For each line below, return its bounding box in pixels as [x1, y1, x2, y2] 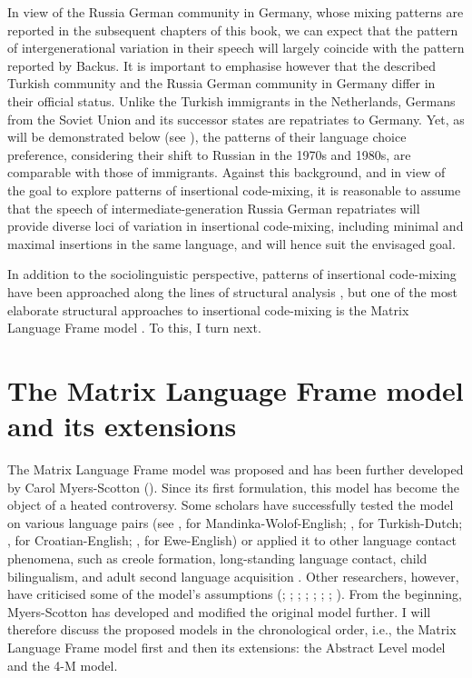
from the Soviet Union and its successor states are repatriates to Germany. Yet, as [7, 109, 465, 128]
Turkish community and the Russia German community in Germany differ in [7, 74, 436, 93]
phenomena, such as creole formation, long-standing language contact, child [7, 548, 428, 567]
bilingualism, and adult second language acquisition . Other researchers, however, [7, 566, 459, 585]
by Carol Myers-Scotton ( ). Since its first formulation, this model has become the [7, 477, 459, 496]
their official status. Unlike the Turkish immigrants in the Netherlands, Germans [7, 91, 456, 110]
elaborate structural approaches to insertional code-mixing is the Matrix [7, 300, 409, 319]
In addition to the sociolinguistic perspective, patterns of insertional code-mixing [7, 264, 457, 284]
